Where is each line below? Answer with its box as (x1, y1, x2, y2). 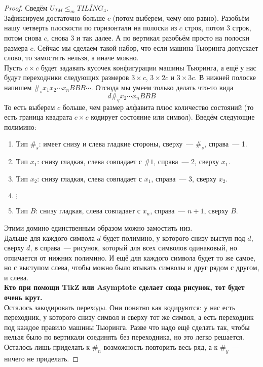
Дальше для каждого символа (4, 232, 95, 243)
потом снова (4, 32, 42, 43)
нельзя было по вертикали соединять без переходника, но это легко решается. (4, 332, 244, 342)
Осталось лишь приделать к (4, 342, 90, 352)
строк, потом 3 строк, (184, 22, 251, 33)
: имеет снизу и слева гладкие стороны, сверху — (39, 138, 194, 149)
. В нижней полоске (195, 72, 256, 83)
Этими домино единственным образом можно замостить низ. (4, 222, 193, 233)
